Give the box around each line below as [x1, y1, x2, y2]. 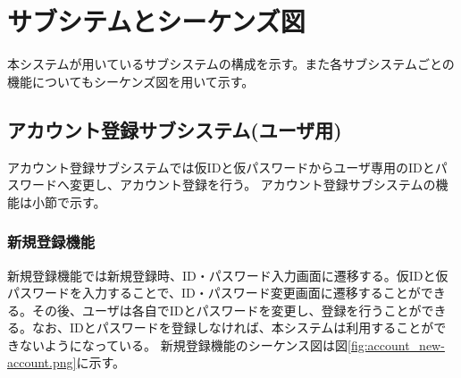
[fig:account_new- [347, 335, 445, 354]
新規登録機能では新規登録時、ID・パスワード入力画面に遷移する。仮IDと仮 [7, 265, 448, 284]
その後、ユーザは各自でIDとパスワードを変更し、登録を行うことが [31, 300, 422, 319]
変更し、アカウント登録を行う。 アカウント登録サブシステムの [69, 175, 436, 194]
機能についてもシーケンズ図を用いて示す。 [7, 71, 255, 90]
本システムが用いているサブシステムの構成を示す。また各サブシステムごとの [7, 55, 455, 73]
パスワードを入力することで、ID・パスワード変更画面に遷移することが [7, 283, 421, 302]
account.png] [7, 353, 77, 372]
